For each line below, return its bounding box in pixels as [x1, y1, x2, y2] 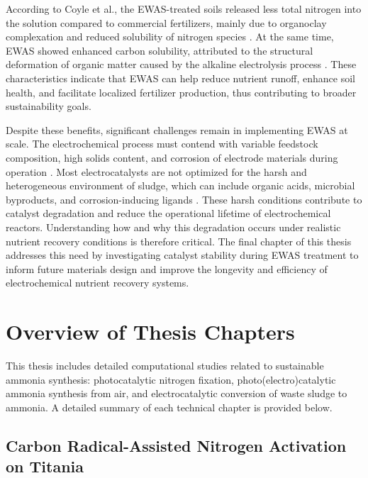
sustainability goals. [6, 99, 91, 113]
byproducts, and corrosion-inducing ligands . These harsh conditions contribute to [6, 191, 362, 206]
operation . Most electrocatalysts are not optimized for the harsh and [6, 164, 307, 179]
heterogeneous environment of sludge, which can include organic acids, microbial [6, 178, 355, 193]
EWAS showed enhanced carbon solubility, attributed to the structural [6, 43, 313, 57]
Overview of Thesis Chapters [6, 317, 295, 346]
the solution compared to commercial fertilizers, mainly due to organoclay [6, 15, 327, 30]
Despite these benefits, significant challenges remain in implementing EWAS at [6, 122, 348, 137]
